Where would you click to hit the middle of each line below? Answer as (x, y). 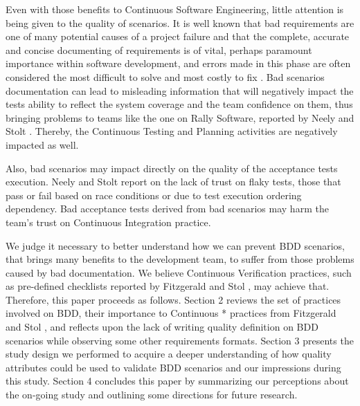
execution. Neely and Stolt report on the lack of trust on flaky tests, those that (173, 182)
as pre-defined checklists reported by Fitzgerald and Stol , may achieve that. (168, 286)
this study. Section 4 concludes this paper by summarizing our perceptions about (177, 381)
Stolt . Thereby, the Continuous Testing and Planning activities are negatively (172, 131)
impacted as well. (42, 144)
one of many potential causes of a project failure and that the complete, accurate (178, 36)
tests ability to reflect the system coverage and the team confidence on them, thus (179, 104)
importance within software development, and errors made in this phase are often (178, 63)
